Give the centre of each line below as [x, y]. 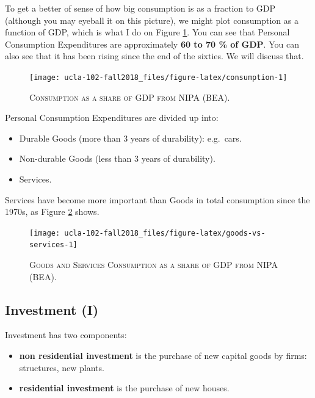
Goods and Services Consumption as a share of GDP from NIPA [154, 265]
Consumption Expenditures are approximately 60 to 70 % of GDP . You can [152, 44]
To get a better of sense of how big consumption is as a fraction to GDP [140, 8]
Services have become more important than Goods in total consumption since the [157, 199]
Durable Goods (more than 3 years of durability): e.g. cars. [130, 138]
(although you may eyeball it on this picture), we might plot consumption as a [152, 20]
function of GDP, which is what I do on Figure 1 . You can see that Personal [147, 32]
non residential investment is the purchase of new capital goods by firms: [163, 356]
